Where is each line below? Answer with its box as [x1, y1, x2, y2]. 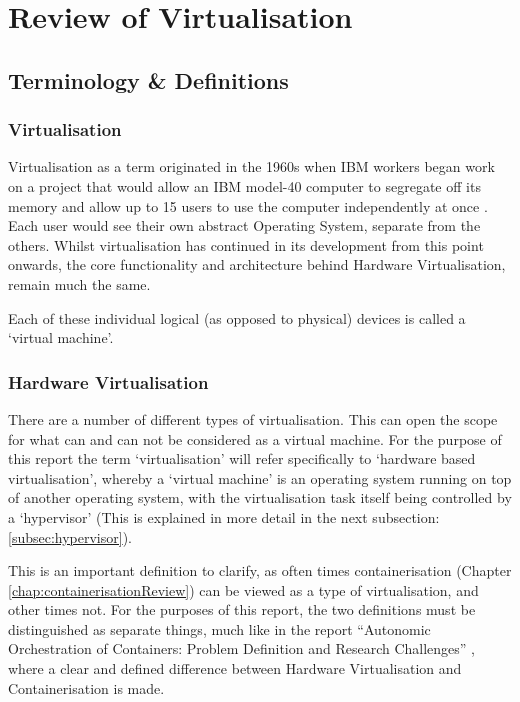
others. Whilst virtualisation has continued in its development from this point [8, 234, 484, 255]
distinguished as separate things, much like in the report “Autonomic [8, 618, 431, 639]
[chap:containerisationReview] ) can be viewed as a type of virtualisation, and [8, 579, 479, 600]
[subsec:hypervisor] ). [8, 526, 133, 547]
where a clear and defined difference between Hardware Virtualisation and [8, 658, 462, 679]
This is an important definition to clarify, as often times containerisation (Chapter [8, 560, 512, 581]
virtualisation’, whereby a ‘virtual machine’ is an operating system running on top [8, 467, 512, 488]
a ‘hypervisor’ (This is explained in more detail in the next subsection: [8, 506, 440, 527]
